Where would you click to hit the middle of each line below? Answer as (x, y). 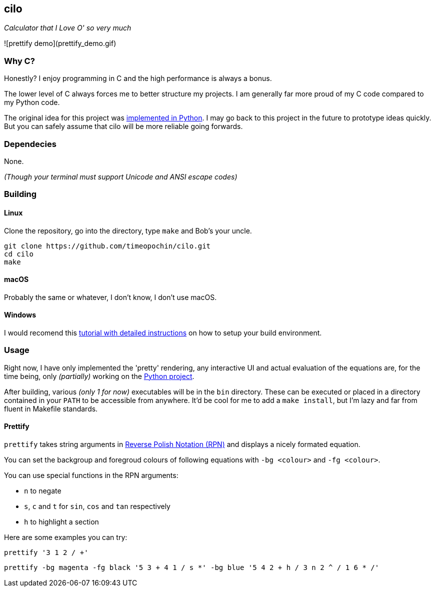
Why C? (19, 61)
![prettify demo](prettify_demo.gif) (60, 43)
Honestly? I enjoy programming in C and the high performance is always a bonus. (138, 78)
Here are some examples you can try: (66, 537)
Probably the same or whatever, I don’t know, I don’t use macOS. (110, 297)
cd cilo (19, 254)
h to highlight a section (61, 521)
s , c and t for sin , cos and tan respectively (97, 506)
